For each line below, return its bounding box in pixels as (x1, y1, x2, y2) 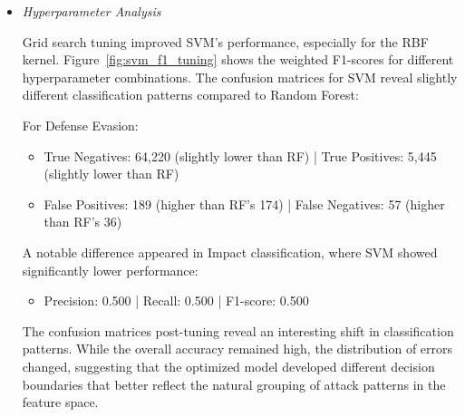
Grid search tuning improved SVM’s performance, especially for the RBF (22, 32, 429, 51)
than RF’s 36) (44, 212, 122, 231)
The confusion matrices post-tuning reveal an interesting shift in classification (22, 321, 454, 340)
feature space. (22, 393, 99, 412)
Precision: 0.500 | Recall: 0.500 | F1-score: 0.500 (44, 291, 309, 310)
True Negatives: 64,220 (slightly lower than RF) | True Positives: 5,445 (44, 146, 437, 165)
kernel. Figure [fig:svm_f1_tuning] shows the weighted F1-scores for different (22, 50, 454, 69)
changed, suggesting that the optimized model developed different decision (22, 356, 435, 375)
